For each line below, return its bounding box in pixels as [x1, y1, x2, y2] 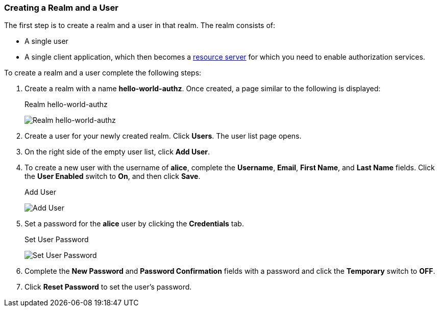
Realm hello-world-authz [25, 100, 108, 109]
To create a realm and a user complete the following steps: [4, 68, 202, 77]
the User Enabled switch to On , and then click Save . [25, 172, 201, 181]
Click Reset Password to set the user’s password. [25, 282, 192, 292]
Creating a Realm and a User [4, 3, 118, 13]
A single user [25, 37, 68, 46]
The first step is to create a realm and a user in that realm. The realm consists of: [4, 21, 276, 30]
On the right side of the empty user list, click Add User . [25, 147, 210, 157]
